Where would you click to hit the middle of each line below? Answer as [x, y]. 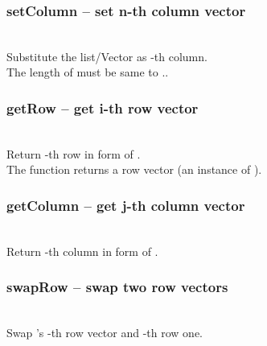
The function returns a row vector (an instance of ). [134, 169]
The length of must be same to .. [88, 72]
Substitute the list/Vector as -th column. [107, 56]
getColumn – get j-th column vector [126, 205]
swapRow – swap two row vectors [117, 287]
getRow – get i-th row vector [103, 107]
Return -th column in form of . [82, 251]
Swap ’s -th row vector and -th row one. [105, 333]
